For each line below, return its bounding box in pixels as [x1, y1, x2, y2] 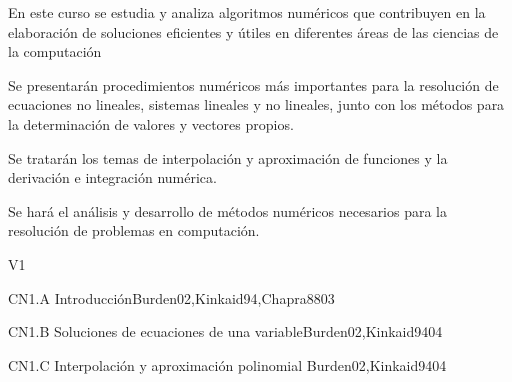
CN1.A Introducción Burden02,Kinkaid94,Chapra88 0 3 [8, 287, 335, 308]
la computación [8, 41, 102, 62]
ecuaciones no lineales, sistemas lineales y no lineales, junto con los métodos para [8, 94, 505, 115]
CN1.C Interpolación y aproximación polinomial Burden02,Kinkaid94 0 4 [8, 354, 447, 375]
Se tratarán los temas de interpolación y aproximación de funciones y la [8, 147, 448, 168]
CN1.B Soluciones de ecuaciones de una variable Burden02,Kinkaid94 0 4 [8, 321, 443, 342]
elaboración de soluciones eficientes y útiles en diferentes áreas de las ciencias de [8, 21, 499, 42]
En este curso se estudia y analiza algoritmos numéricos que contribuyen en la [8, 2, 486, 22]
